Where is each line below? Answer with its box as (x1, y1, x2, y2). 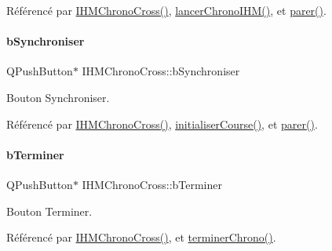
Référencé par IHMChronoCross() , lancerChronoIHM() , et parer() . (6, 2, 327, 18)
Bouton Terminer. (6, 202, 93, 219)
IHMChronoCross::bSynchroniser (82, 63, 240, 79)
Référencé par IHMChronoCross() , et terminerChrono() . (6, 229, 276, 246)
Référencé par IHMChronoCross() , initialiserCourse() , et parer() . (6, 115, 318, 132)
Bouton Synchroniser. (6, 89, 110, 105)
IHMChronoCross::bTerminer (82, 176, 222, 192)
